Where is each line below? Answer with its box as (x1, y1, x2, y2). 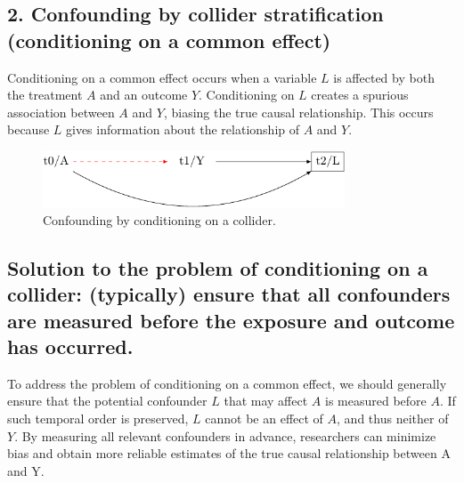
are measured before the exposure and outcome (7, 306, 455, 334)
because (7, 120, 50, 139)
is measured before (324, 391, 427, 410)
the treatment (7, 85, 83, 104)
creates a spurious (311, 85, 409, 104)
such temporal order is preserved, (7, 409, 189, 428)
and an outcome (100, 85, 188, 104)
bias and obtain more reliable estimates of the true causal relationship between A (7, 444, 451, 463)
